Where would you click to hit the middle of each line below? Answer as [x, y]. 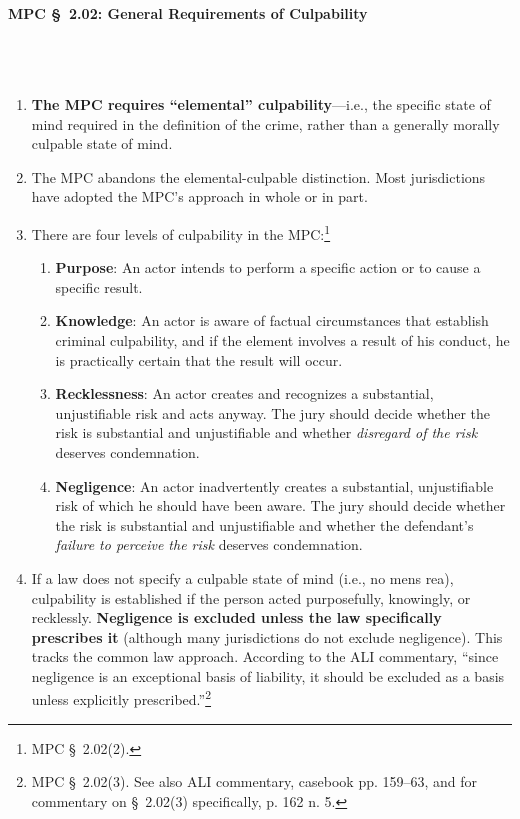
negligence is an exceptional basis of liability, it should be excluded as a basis [268, 675]
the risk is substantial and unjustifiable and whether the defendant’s [264, 524]
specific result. [99, 286]
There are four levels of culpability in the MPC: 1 [181, 232]
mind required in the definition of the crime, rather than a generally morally [265, 123]
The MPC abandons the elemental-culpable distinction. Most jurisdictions [258, 176]
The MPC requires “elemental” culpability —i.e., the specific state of [261, 103]
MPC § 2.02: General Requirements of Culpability [188, 12]
